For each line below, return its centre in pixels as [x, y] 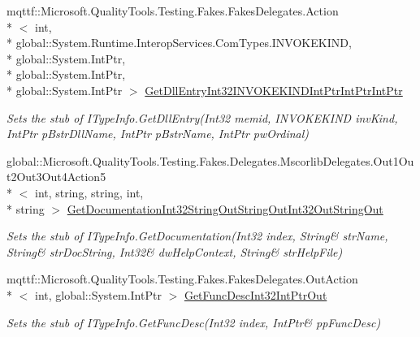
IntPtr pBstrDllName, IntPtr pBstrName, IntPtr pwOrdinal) [158, 134]
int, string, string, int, [89, 192]
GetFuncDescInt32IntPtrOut [255, 294]
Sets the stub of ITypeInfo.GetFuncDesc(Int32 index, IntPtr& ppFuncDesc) [194, 322]
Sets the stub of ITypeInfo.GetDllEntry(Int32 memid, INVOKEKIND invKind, [202, 117]
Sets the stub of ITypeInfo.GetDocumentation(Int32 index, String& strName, [197, 236]
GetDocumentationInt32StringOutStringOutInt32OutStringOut [225, 208]
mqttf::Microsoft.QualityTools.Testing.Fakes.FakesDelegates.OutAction [182, 279]
